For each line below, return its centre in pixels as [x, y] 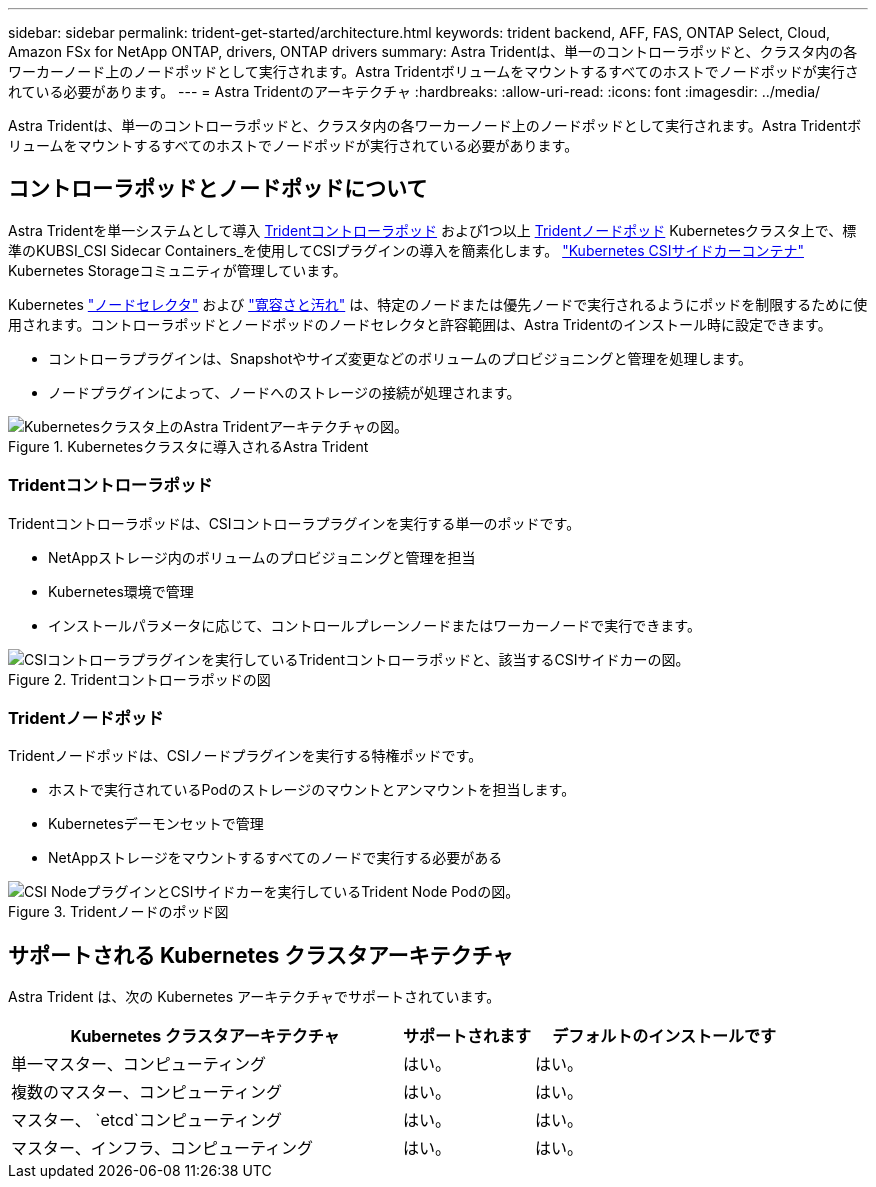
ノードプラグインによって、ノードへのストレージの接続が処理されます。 [284, 392]
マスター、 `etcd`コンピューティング [147, 1120]
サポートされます [467, 1036]
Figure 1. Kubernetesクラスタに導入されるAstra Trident [188, 446]
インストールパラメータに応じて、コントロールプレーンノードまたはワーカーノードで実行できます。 [374, 625]
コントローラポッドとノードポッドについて [218, 189]
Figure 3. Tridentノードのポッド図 [118, 912]
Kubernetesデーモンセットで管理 [156, 824]
